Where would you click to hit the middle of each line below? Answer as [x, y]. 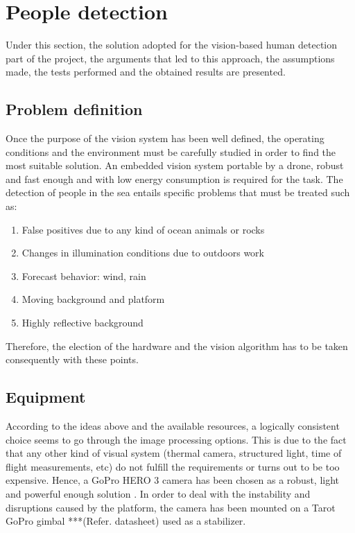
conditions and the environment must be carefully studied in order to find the [171, 151]
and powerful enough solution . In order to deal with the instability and [158, 493]
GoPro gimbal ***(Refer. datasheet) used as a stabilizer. [126, 521]
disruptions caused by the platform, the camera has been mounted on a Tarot [171, 507]
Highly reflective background [83, 323]
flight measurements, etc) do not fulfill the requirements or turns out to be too [173, 466]
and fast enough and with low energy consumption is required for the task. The [174, 178]
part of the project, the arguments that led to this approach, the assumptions [170, 58]
